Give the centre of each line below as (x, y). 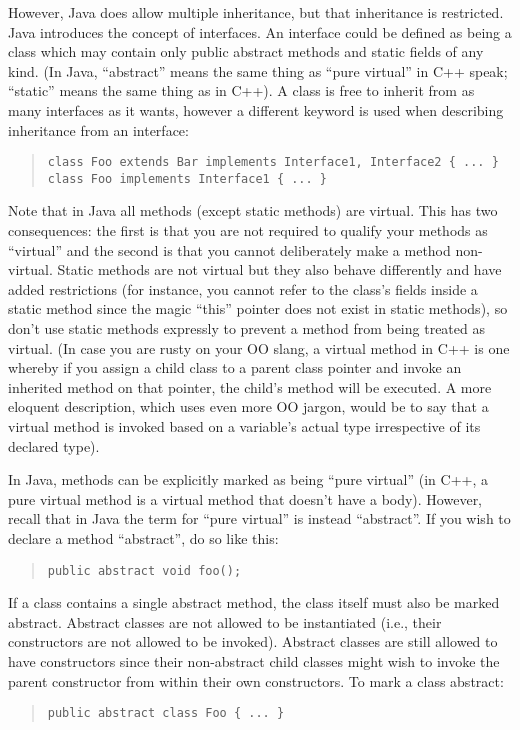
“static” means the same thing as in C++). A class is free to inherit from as (241, 90)
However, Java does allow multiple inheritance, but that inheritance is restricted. (256, 12)
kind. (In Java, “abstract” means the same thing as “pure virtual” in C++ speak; (258, 70)
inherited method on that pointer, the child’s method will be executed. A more (250, 386)
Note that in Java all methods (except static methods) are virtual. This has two (253, 210)
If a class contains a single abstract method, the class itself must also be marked (254, 602)
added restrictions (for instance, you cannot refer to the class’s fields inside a (243, 288)
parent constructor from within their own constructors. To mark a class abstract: (256, 680)
